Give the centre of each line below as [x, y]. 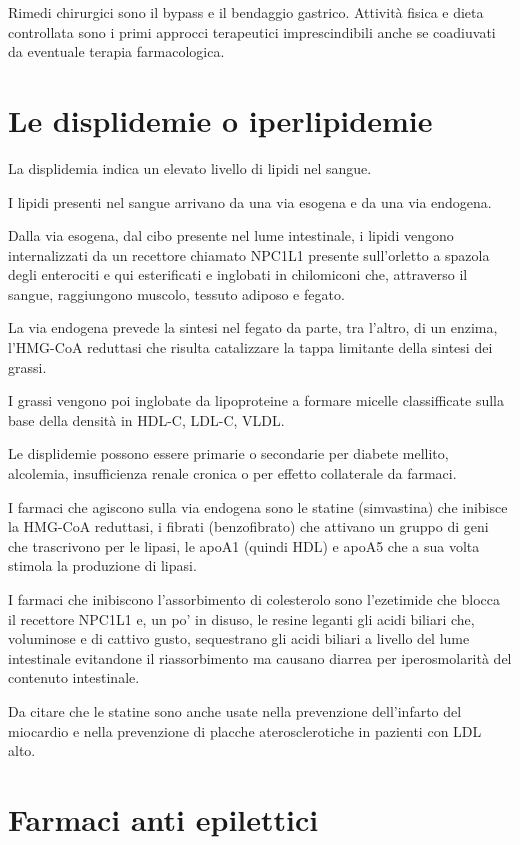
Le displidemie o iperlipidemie [220, 119]
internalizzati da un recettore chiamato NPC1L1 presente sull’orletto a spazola [249, 254]
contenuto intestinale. [74, 677]
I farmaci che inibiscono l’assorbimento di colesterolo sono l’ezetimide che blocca [254, 599]
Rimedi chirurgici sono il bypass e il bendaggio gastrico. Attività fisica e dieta [246, 12]
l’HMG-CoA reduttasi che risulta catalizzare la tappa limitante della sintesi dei [250, 347]
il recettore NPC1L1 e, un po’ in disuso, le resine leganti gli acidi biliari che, [241, 618]
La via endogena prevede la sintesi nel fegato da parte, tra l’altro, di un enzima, [253, 327]
